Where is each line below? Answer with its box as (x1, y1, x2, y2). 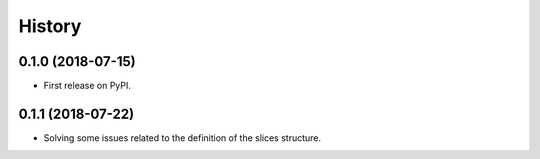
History (18, 15, 82, 37)
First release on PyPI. (43, 80, 132, 92)
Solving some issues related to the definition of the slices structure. (43, 131, 322, 144)
